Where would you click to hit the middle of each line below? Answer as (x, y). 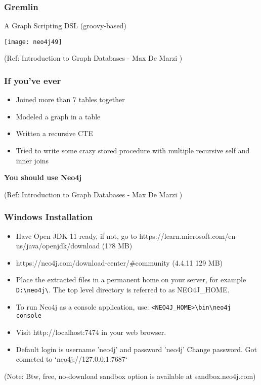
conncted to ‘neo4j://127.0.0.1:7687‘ (72, 359)
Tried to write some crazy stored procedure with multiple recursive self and (133, 151)
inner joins (32, 160)
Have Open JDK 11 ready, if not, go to (76, 236)
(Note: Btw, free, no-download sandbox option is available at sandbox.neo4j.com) (130, 376)
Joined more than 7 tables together (70, 99)
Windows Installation (49, 217)
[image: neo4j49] (33, 42)
